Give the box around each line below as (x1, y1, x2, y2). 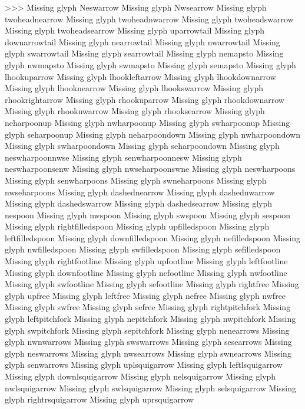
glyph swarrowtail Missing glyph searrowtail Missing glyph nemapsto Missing (5, 47, 284, 59)
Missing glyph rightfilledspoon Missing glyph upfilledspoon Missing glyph (5, 220, 270, 232)
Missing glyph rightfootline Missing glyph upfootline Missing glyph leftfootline (5, 255, 288, 267)
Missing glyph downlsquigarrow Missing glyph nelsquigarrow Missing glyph (5, 370, 276, 382)
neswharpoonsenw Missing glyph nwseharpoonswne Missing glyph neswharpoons (5, 162, 296, 175)
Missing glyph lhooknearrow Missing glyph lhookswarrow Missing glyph (5, 82, 264, 94)
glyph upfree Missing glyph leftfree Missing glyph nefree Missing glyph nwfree (5, 289, 286, 301)
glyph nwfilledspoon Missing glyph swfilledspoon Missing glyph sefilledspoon (5, 243, 281, 255)
